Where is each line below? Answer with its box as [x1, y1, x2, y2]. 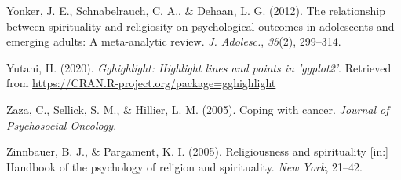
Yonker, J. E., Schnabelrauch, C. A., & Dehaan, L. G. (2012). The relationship [6, 2, 385, 18]
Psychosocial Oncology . [6, 116, 117, 133]
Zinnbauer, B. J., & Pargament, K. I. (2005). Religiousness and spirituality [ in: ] [6, 143, 389, 160]
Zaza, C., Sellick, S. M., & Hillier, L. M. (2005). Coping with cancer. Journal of [6, 101, 389, 117]
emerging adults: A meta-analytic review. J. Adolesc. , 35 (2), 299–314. [6, 33, 341, 50]
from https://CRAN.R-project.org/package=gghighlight [6, 75, 276, 91]
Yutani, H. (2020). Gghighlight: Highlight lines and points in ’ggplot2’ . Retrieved [6, 59, 392, 75]
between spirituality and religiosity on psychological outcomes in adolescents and [6, 17, 395, 34]
